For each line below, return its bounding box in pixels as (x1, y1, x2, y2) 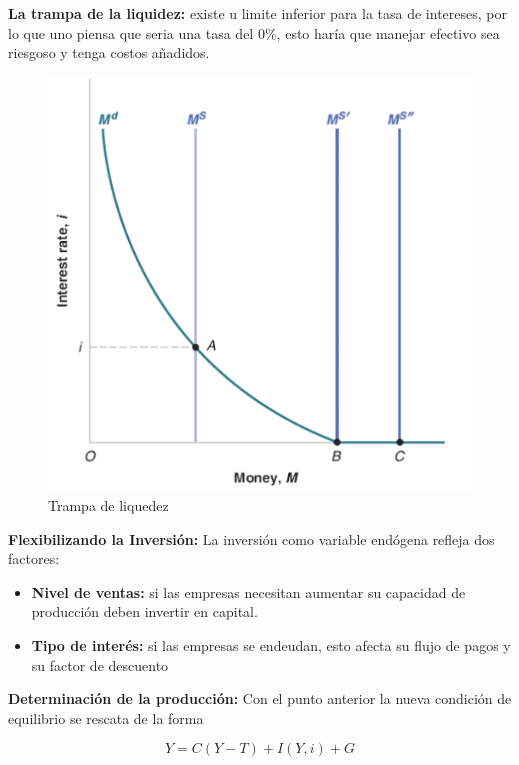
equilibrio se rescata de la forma (8, 707, 204, 728)
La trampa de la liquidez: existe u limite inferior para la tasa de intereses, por (8, 3, 507, 23)
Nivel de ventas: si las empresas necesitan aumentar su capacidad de (31, 581, 466, 602)
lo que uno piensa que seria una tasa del (8, 22, 254, 43)
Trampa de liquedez (48, 495, 169, 515)
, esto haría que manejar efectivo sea (276, 22, 500, 43)
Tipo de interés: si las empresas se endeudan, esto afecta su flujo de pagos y (31, 634, 511, 655)
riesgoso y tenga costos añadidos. (8, 42, 210, 63)
